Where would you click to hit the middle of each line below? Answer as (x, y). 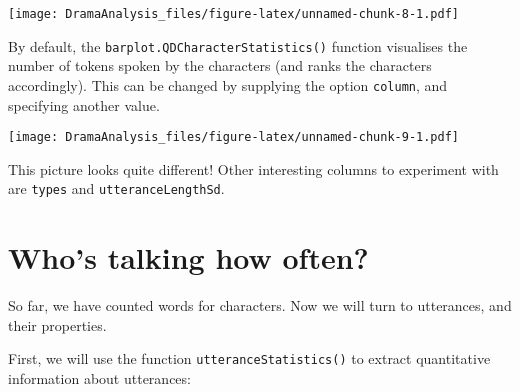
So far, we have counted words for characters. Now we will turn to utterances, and (260, 305)
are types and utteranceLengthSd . (116, 188)
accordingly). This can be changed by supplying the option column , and (228, 84)
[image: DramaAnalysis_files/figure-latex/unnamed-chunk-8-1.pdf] (234, 14)
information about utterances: (99, 378)
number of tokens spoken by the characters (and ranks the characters (220, 65)
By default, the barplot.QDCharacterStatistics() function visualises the (238, 45)
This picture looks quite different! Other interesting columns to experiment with (253, 168)
